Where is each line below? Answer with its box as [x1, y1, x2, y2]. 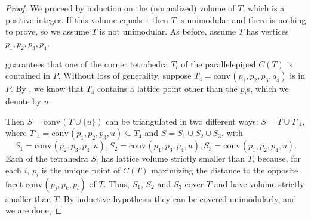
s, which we [247, 82, 289, 95]
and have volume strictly [214, 177, 304, 190]
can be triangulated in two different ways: [106, 114, 258, 127]
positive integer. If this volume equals [5, 13, 143, 26]
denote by [5, 94, 41, 107]
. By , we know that [11, 82, 84, 95]
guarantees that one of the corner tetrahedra [5, 57, 168, 70]
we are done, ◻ [5, 204, 63, 216]
